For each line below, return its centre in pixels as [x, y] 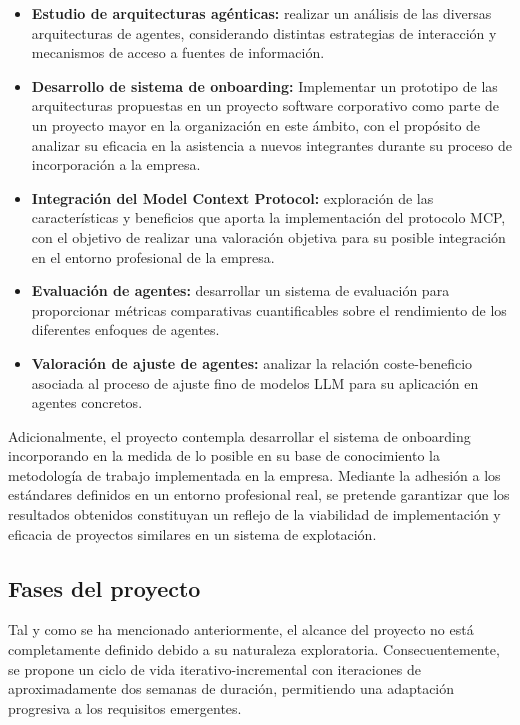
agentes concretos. [87, 402]
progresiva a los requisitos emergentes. [125, 707]
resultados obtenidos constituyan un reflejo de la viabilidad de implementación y [254, 514]
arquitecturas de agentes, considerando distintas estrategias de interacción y [264, 32]
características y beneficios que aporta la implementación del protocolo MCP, [268, 217]
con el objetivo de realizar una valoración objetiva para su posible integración [268, 236]
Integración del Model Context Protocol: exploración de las [232, 197]
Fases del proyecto [104, 587]
